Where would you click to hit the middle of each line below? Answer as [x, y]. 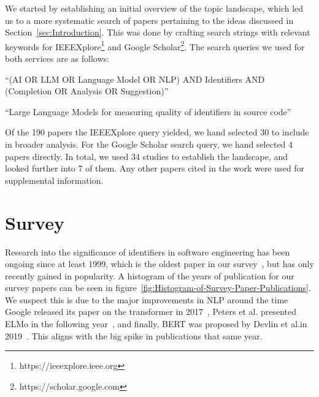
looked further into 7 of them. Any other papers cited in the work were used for [155, 168]
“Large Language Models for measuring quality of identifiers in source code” [148, 111]
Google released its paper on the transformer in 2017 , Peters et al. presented [151, 312]
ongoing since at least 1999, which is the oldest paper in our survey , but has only [159, 264]
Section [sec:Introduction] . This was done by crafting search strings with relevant [158, 32]
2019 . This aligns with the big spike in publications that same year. [134, 335]
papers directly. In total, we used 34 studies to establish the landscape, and [147, 156]
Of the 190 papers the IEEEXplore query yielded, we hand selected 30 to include [157, 132]
